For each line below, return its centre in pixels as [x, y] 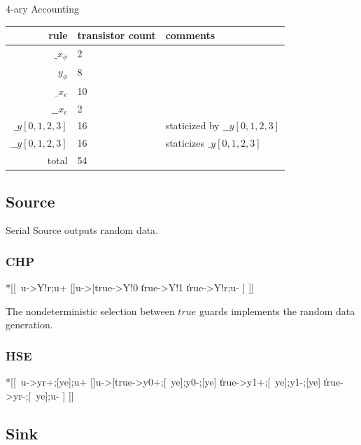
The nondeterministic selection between [90, 311]
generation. [29, 324]
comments [190, 35]
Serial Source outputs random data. [82, 230]
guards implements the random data [277, 311]
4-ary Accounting [43, 8]
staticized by [192, 125]
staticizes [185, 143]
